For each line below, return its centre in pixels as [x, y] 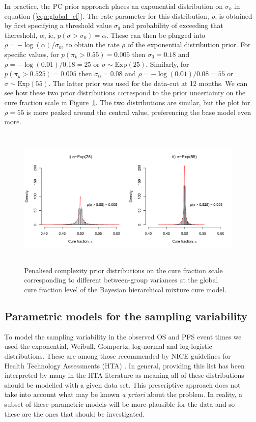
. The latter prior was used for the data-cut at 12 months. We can [148, 83]
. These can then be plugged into [156, 35]
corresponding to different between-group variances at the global [121, 280]
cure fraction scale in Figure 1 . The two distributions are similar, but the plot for [127, 102]
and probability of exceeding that [173, 25]
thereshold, [21, 35]
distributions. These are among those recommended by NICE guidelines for [118, 356]
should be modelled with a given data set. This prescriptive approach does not [123, 384]
